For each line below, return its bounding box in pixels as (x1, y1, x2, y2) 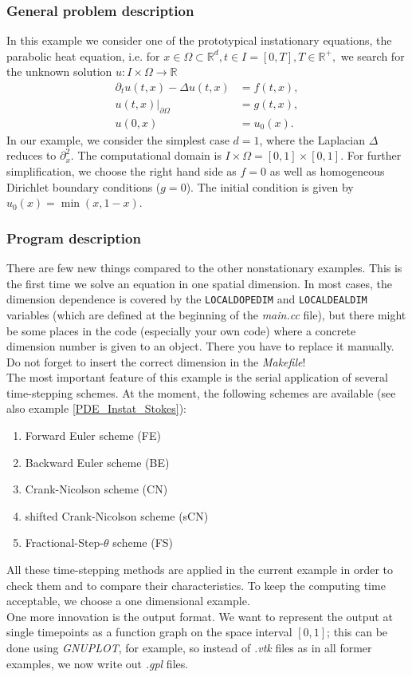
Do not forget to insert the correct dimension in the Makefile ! (6, 353, 306, 370)
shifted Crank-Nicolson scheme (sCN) (25, 507, 209, 524)
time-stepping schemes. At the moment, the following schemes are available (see (6, 384, 396, 401)
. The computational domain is (70, 147, 222, 164)
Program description (6, 228, 141, 247)
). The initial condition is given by (186, 178, 354, 195)
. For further (340, 147, 402, 164)
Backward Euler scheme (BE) (25, 453, 170, 470)
